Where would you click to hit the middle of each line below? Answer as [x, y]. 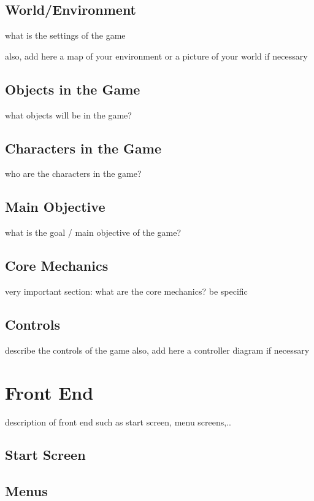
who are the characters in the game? [73, 173]
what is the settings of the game [65, 35]
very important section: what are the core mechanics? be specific [126, 291]
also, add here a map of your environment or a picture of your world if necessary [156, 56]
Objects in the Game [73, 89]
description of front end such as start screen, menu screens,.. [118, 421]
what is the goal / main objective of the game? [93, 232]
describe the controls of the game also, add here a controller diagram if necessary [157, 350]
